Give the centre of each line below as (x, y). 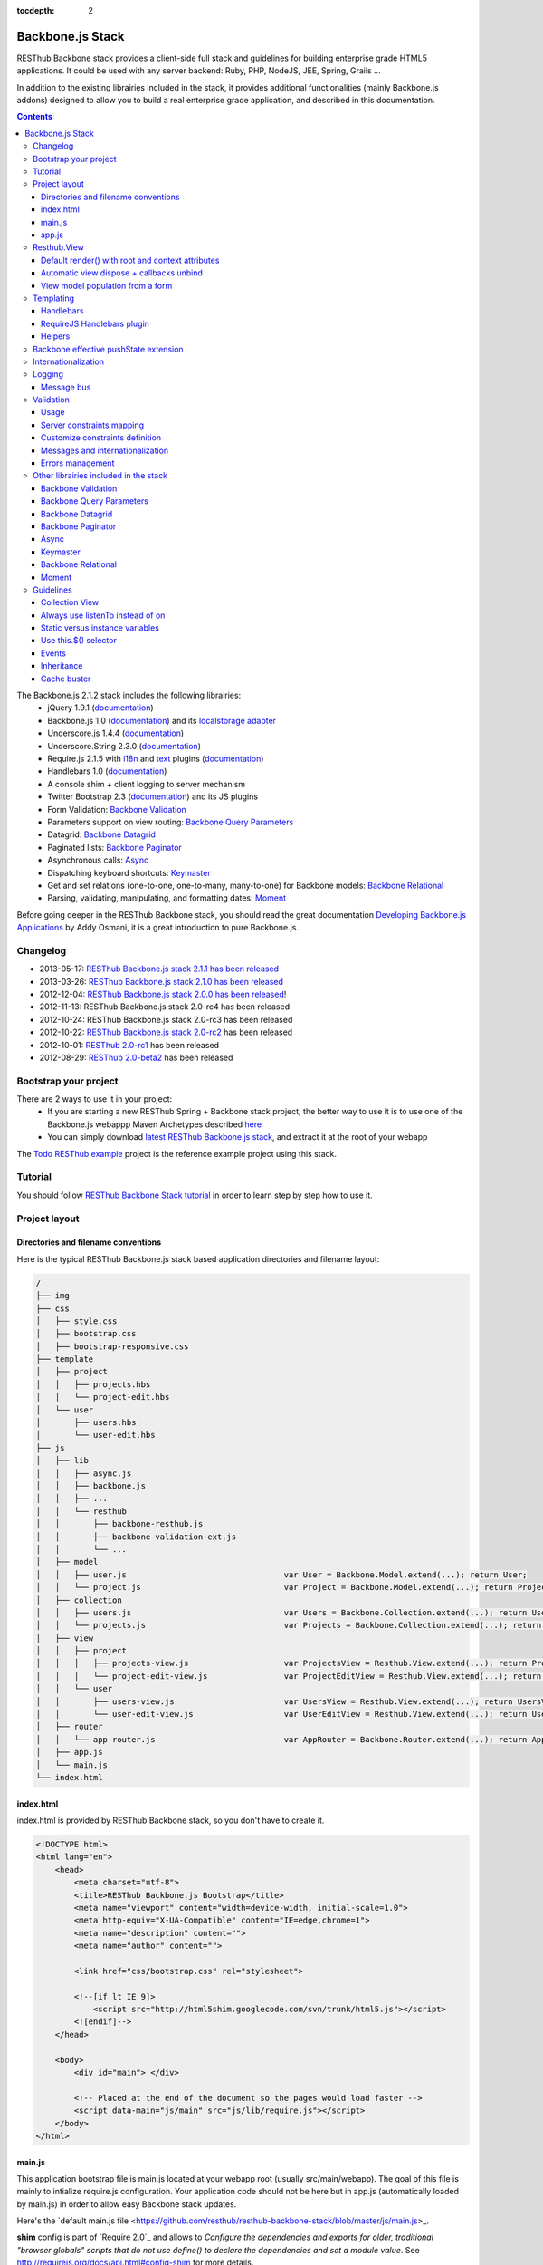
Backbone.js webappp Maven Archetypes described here (155, 1124)
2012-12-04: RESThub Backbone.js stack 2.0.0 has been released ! (163, 994)
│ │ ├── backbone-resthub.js (119, 1524)
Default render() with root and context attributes (130, 260)
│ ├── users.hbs (86, 1423)
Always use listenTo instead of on (103, 615)
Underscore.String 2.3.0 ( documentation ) (124, 746)
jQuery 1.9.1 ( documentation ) (100, 708)
